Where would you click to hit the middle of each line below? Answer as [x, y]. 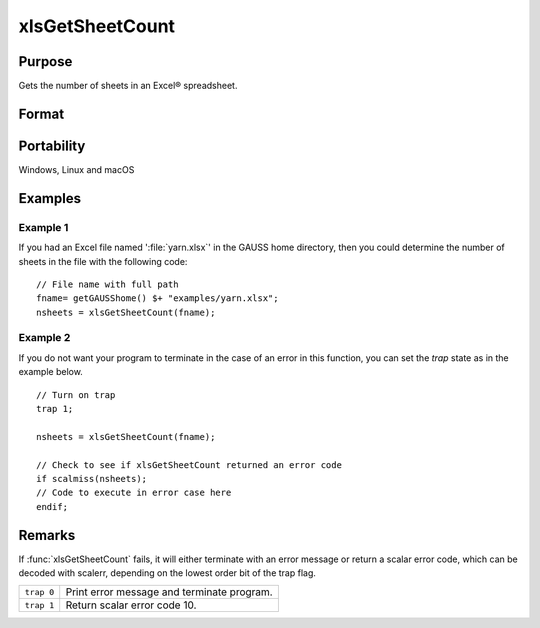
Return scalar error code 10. [131, 605]
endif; [52, 506]
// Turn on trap [76, 394]
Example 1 [43, 227]
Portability [52, 145]
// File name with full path [107, 284]
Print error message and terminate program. [169, 592]
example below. [51, 372]
